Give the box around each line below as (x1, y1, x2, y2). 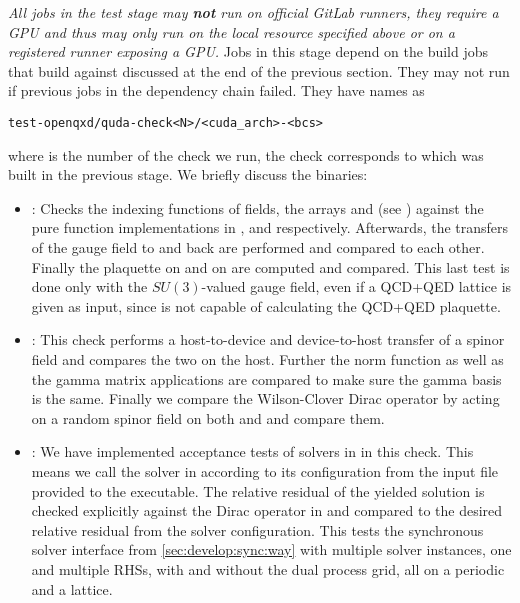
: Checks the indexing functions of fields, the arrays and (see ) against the (31, 197, 484, 218)
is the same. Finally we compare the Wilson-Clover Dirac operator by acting (31, 388, 500, 409)
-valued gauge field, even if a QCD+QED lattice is (201, 276, 512, 297)
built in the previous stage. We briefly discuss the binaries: (8, 164, 368, 185)
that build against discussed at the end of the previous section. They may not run (8, 60, 510, 81)
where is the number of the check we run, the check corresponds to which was (8, 144, 484, 165)
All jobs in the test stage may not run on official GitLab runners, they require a (8, 2, 499, 22)
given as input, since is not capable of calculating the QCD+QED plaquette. (31, 295, 501, 316)
